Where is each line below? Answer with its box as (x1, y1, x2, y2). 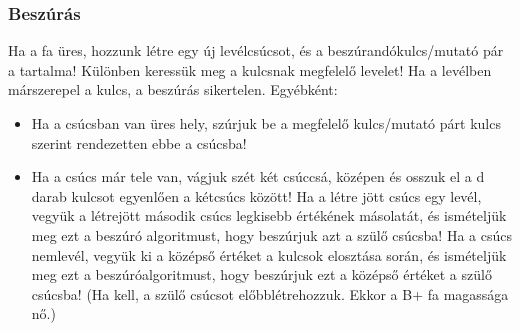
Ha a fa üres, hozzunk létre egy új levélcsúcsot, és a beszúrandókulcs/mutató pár (8, 40, 504, 61)
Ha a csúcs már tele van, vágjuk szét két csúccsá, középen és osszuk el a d (31, 166, 485, 187)
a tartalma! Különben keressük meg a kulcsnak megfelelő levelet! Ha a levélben (8, 59, 492, 80)
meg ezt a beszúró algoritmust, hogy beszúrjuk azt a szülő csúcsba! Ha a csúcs (31, 224, 512, 245)
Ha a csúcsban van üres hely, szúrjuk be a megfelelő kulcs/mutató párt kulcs (31, 113, 501, 133)
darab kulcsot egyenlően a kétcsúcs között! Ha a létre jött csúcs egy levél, (31, 185, 482, 206)
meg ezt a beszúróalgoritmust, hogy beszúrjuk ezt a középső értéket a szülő (31, 264, 492, 285)
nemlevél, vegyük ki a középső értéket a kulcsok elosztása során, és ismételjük (31, 244, 507, 265)
